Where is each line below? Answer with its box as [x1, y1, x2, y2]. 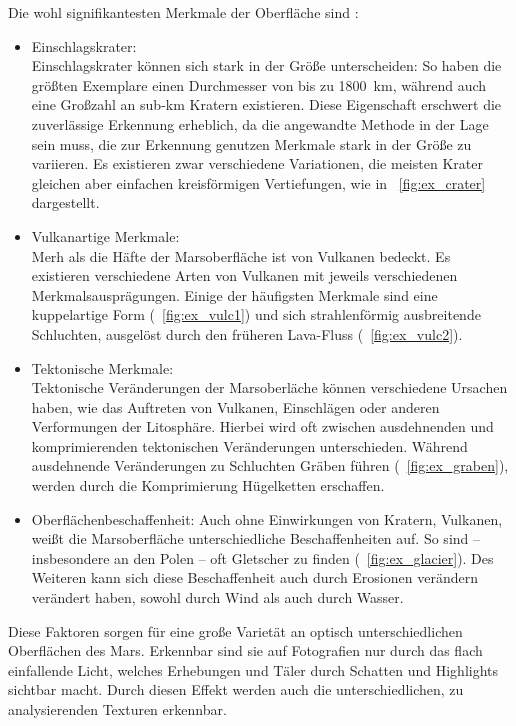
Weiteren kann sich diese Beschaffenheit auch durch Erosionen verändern [31, 567, 478, 588]
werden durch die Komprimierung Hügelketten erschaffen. [31, 475, 385, 496]
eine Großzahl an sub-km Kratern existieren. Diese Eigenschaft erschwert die [31, 94, 502, 115]
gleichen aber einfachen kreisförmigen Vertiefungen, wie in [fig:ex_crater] [31, 172, 486, 193]
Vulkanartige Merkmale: [31, 225, 180, 246]
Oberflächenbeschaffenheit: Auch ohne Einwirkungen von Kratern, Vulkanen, [31, 508, 503, 529]
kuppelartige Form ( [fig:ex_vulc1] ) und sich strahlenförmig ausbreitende [31, 304, 481, 325]
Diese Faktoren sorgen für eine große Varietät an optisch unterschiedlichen [8, 620, 463, 641]
